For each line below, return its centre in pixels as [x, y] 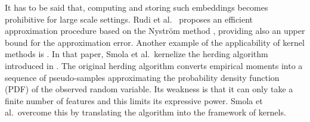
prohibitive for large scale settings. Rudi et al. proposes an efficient [129, 19]
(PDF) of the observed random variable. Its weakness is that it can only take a [149, 89]
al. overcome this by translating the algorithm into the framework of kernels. [145, 112]
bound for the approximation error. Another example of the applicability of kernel [155, 42]
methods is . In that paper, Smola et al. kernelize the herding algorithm [137, 54]
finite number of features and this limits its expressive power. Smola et [134, 100]
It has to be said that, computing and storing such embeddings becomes [137, 7]
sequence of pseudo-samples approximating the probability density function [142, 77]
